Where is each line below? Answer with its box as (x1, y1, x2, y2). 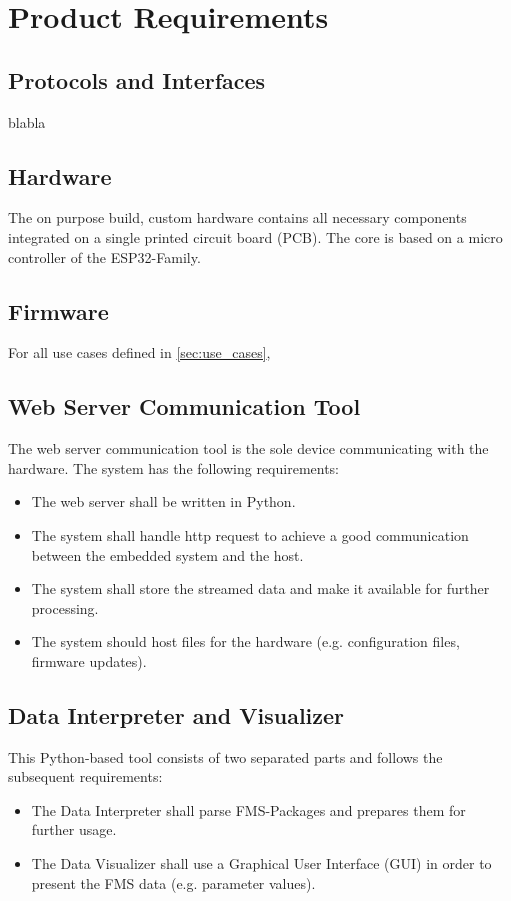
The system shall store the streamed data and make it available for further (31, 578, 490, 599)
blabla (8, 111, 46, 132)
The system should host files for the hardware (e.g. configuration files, (31, 631, 460, 652)
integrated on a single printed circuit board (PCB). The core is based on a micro (8, 226, 503, 247)
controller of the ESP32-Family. (8, 246, 201, 267)
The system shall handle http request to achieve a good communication (31, 524, 469, 545)
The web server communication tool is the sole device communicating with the (8, 438, 489, 459)
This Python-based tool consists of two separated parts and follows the (8, 746, 443, 767)
